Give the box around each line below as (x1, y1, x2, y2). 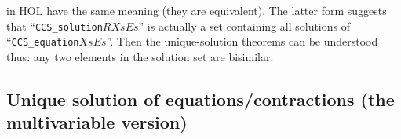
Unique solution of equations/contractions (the (6, 86, 395, 111)
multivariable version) (6, 110, 188, 134)
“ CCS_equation (6, 33, 79, 49)
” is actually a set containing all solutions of (138, 17, 351, 34)
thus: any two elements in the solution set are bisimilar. (6, 48, 274, 64)
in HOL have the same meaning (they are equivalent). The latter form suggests (6, 2, 387, 18)
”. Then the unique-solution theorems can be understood (106, 33, 378, 49)
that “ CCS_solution (6, 17, 103, 34)
